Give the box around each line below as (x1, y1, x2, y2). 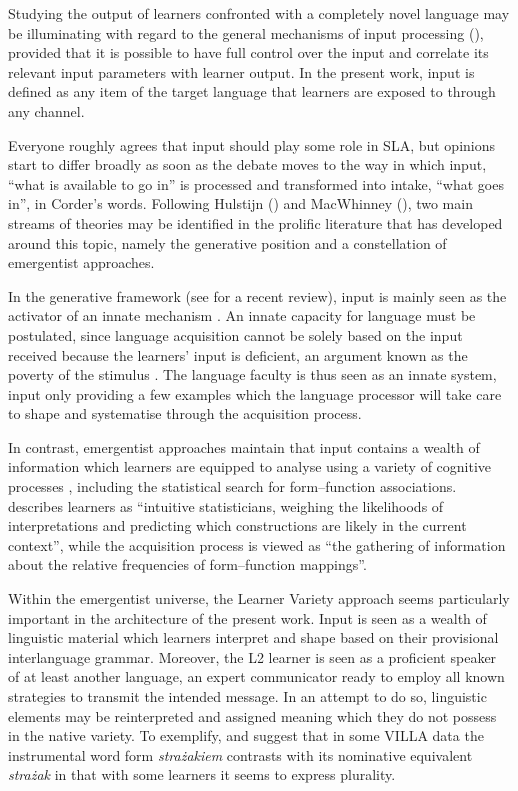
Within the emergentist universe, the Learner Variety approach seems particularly (8, 588, 510, 609)
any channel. (8, 100, 85, 121)
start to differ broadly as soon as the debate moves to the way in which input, (8, 154, 487, 175)
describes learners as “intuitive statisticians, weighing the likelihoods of (8, 495, 444, 516)
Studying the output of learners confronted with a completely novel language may (8, 3, 510, 23)
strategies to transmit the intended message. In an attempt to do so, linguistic (8, 686, 487, 706)
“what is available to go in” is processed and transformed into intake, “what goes (8, 173, 504, 194)
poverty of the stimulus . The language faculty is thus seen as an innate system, (8, 364, 497, 385)
